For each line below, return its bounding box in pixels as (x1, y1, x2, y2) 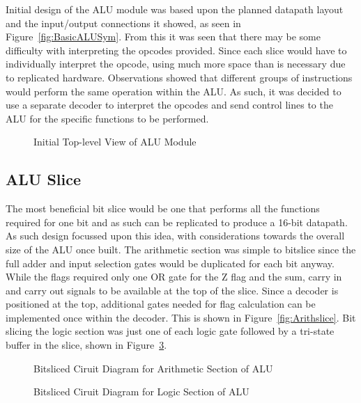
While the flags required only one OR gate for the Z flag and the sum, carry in (6, 269, 342, 284)
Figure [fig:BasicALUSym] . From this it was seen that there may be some (6, 29, 321, 44)
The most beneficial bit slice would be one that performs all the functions (6, 201, 320, 216)
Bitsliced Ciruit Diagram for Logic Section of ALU (33, 384, 249, 399)
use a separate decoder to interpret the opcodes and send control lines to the (6, 97, 333, 112)
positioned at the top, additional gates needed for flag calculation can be (6, 297, 316, 311)
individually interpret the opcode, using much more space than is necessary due (6, 56, 346, 71)
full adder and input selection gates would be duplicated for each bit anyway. (6, 255, 335, 270)
